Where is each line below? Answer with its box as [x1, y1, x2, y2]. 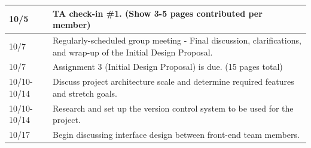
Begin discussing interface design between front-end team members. [53, 128, 300, 141]
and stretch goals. [53, 87, 117, 99]
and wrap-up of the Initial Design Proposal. [53, 45, 213, 58]
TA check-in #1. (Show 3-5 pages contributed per [53, 7, 263, 19]
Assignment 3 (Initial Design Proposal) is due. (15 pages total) [53, 60, 283, 73]
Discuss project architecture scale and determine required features [53, 75, 294, 88]
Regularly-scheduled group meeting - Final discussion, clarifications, [53, 33, 301, 46]
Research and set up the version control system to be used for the [53, 101, 294, 114]
